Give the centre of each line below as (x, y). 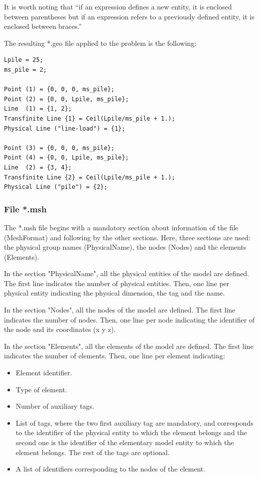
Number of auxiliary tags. (55, 406)
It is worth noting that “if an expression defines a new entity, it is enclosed (118, 6)
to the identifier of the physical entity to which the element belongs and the (131, 432)
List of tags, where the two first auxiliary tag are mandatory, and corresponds (134, 422)
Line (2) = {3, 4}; (38, 167)
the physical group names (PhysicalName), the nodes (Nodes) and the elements (125, 247)
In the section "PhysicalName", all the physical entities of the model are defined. (127, 273)
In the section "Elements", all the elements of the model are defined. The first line (129, 346)
